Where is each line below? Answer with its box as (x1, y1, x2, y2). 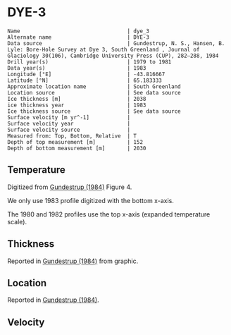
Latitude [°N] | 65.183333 (7, 77, 162, 84)
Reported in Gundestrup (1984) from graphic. (7, 257, 139, 265)
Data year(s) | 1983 (7, 64, 146, 71)
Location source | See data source (7, 89, 181, 96)
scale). (7, 217, 27, 226)
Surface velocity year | (7, 120, 131, 127)
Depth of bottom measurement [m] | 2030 (7, 145, 146, 152)
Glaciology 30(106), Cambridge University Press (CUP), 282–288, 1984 (7, 52, 219, 59)
